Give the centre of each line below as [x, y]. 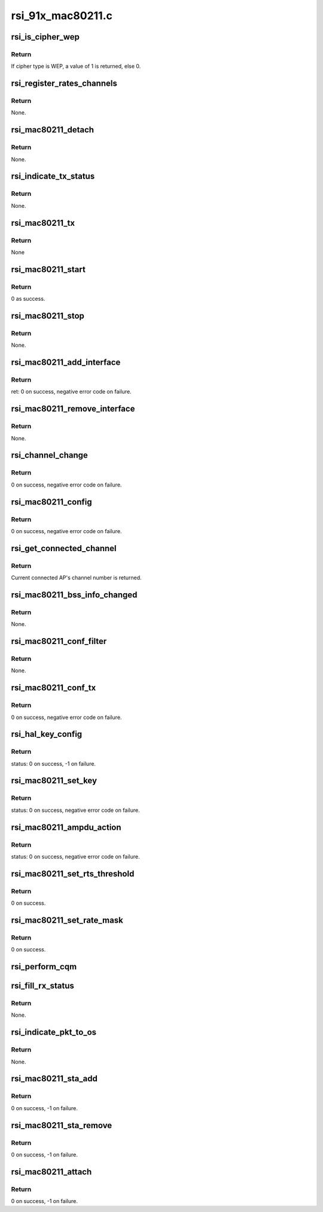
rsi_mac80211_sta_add [54, 1079]
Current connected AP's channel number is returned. [76, 578]
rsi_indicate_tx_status [53, 176]
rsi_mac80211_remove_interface [73, 409]
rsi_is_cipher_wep [45, 37]
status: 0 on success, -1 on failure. [53, 763]
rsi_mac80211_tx [43, 223]
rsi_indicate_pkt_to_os [54, 1033]
